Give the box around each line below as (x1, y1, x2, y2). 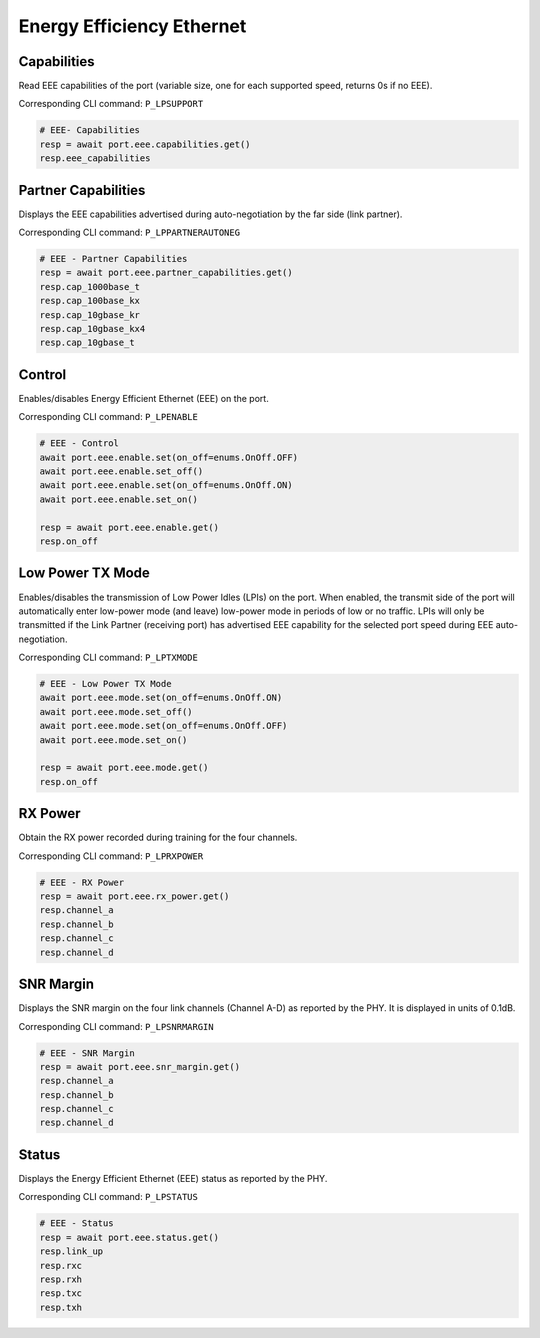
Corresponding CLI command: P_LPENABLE (18, 411, 199, 423)
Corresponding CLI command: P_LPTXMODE (18, 651, 199, 664)
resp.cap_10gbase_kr (39, 309, 140, 320)
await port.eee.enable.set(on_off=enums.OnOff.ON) (39, 480, 294, 491)
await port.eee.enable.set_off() (39, 466, 204, 477)
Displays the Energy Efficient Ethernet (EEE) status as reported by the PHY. (18, 1172, 328, 1184)
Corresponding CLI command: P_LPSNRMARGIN (18, 1020, 214, 1032)
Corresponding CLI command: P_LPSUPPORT (18, 98, 204, 110)
